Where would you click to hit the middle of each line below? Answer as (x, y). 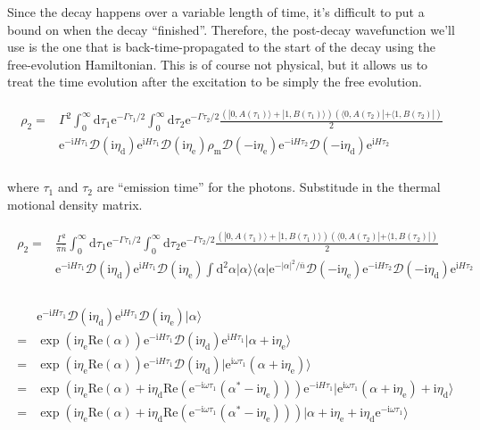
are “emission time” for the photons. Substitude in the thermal (269, 187)
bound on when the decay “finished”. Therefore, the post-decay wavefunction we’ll (231, 29)
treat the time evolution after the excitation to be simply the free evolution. (215, 82)
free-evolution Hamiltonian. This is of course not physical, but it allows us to (218, 64)
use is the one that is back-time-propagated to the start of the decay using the (221, 47)
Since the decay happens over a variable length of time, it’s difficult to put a (216, 12)
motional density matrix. (75, 204)
